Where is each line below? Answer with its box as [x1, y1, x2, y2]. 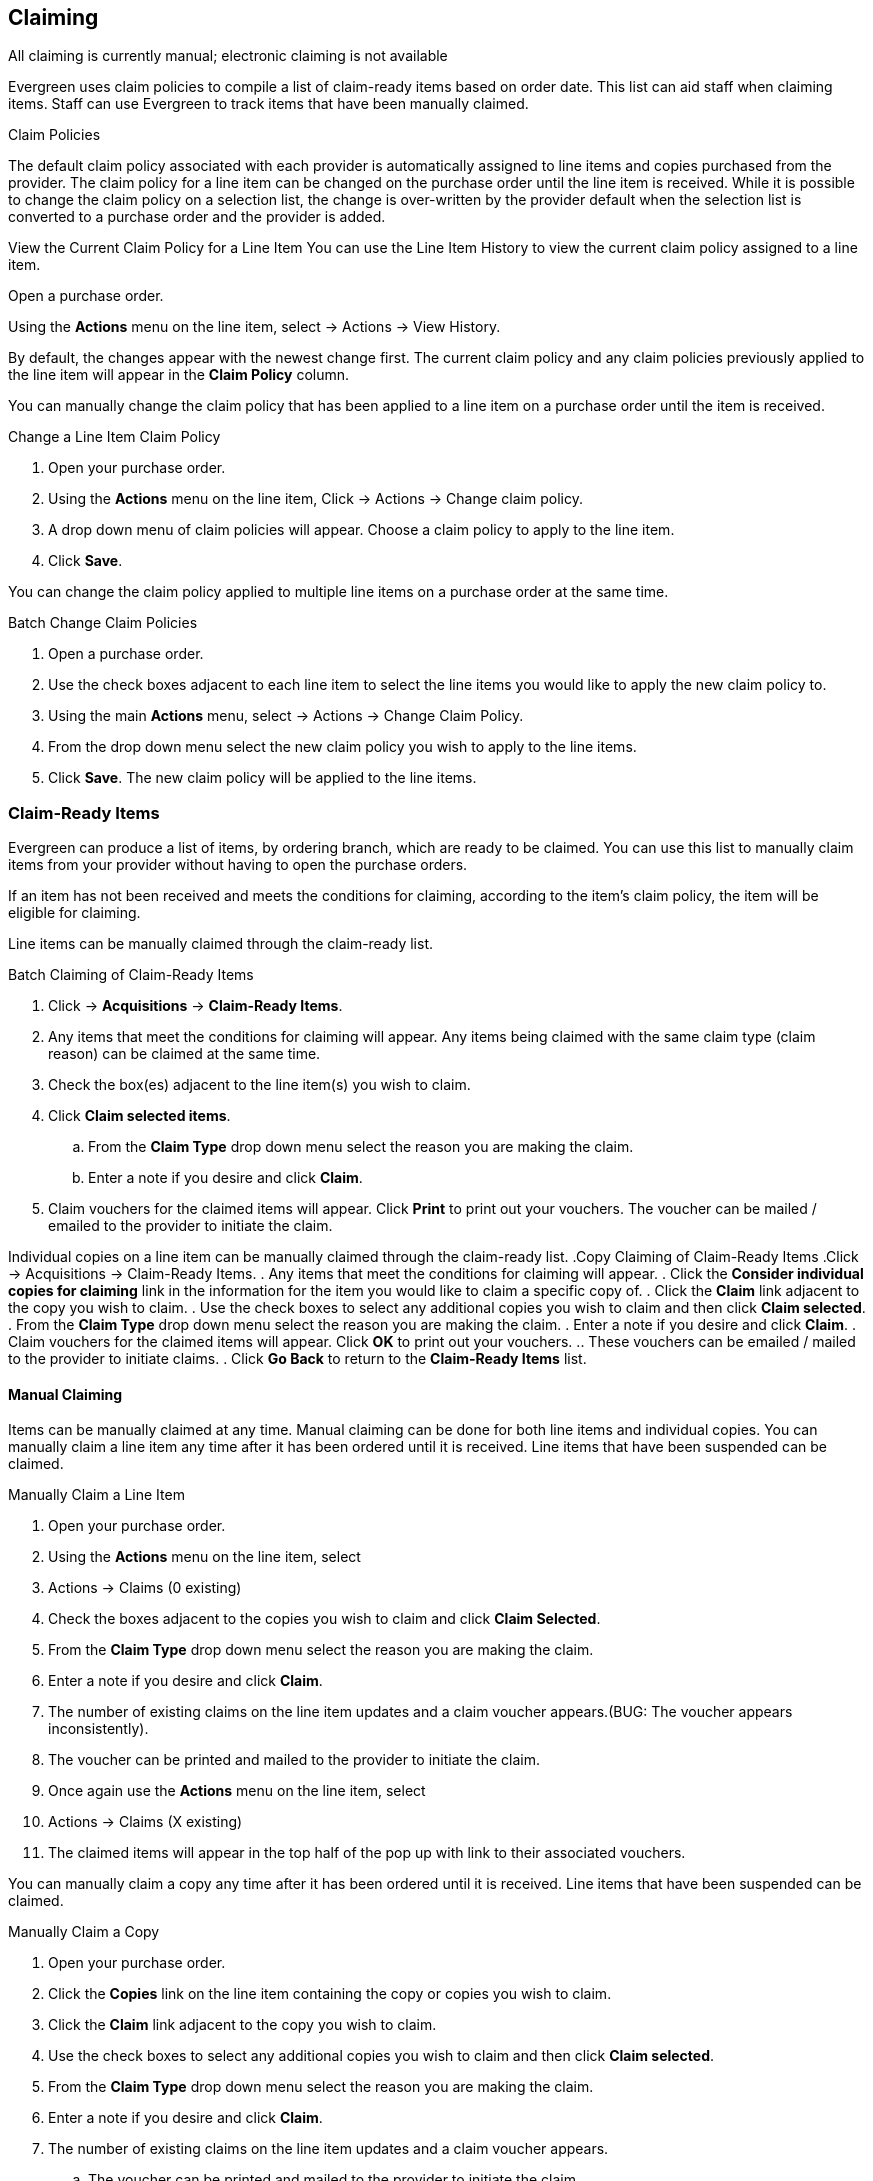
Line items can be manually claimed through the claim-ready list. [8, 935, 434, 953]
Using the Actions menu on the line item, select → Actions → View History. [8, 318, 501, 336]
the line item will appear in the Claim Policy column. [8, 366, 350, 384]
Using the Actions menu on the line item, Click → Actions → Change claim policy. [48, 490, 583, 508]
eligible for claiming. [8, 904, 141, 922]
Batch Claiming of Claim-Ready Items [8, 966, 254, 984]
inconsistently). [48, 1720, 149, 1738]
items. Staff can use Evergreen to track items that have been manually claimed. [8, 95, 529, 113]
